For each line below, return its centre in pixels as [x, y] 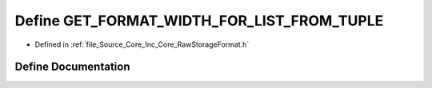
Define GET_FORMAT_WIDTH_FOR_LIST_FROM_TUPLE [199, 21]
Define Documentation [72, 67]
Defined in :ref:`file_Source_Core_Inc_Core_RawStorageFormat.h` [142, 44]
